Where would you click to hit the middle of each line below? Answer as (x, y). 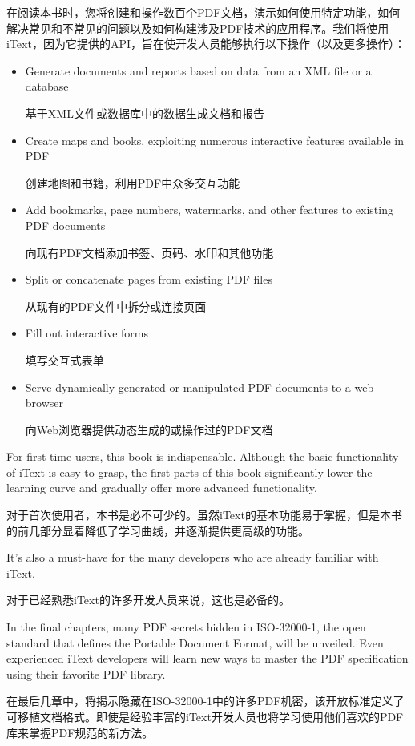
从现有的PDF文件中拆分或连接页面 (116, 306)
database (47, 86)
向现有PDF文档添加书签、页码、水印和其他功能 (149, 252)
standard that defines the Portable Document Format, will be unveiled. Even (195, 642)
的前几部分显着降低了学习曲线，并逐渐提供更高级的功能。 (158, 530)
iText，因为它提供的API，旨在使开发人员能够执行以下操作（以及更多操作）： (206, 44)
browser (44, 403)
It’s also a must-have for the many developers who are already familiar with (193, 557)
